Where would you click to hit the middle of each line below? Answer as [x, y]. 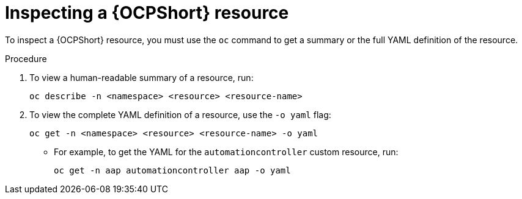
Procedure [26, 58]
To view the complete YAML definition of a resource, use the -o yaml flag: [180, 114]
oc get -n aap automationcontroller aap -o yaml [172, 170]
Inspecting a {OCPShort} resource [147, 13]
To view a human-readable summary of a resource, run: [142, 77]
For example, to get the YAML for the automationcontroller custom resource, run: [226, 152]
